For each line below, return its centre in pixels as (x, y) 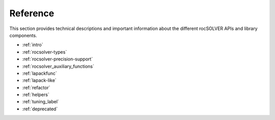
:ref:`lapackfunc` (39, 73)
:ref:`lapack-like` (39, 80)
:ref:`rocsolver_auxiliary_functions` (58, 66)
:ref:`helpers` (36, 95)
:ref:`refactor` (36, 87)
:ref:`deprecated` (40, 109)
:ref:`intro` (33, 45)
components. (23, 35)
